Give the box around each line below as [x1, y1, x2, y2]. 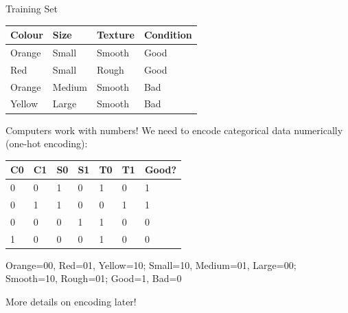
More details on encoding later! [5, 294, 137, 308]
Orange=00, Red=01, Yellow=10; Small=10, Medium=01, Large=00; [5, 257, 297, 272]
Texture [96, 28, 135, 42]
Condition [143, 28, 192, 42]
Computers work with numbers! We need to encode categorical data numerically [5, 122, 343, 137]
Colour [10, 28, 43, 42]
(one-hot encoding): [5, 136, 88, 151]
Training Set [5, 1, 58, 15]
